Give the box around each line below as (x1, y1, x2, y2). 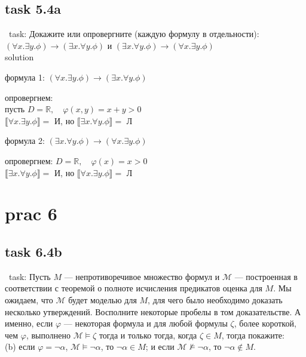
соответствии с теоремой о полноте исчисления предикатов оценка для (5, 282, 262, 294)
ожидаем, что (5, 293, 53, 306)
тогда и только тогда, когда (99, 328, 197, 341)
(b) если (5, 340, 35, 353)
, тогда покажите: (221, 328, 284, 341)
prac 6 (5, 201, 57, 226)
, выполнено (26, 328, 71, 341)
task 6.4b (5, 242, 62, 260)
